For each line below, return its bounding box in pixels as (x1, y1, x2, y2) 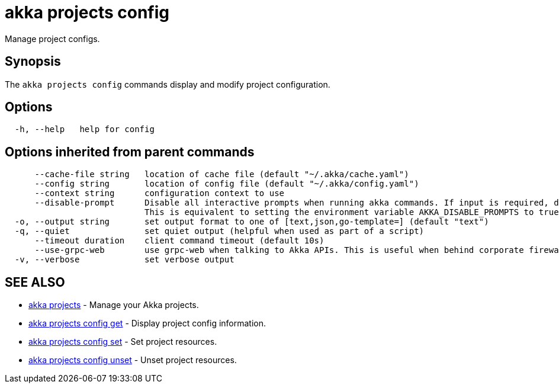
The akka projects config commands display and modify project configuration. (5, 79, 330, 89)
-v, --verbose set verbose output (14, 255, 234, 265)
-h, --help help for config (14, 124, 155, 134)
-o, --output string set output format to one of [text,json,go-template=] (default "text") (14, 217, 489, 227)
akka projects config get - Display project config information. (28, 318, 266, 329)
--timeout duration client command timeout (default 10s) (34, 236, 325, 246)
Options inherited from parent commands (5, 144, 255, 159)
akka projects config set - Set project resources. (28, 336, 217, 347)
